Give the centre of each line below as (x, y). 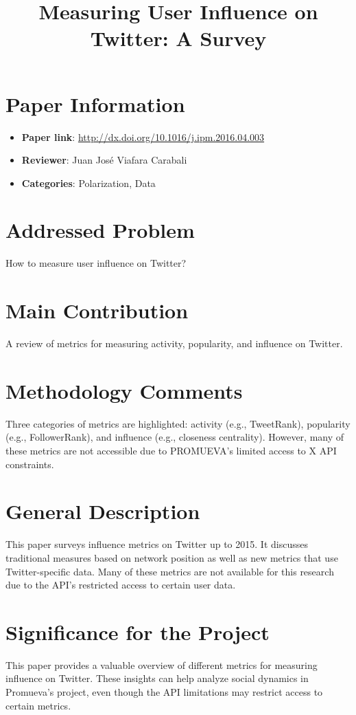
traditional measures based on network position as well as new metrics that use (172, 557)
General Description (103, 511)
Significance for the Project (138, 631)
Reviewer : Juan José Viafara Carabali (104, 160)
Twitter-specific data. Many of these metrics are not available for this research (170, 571)
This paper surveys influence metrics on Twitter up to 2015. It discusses (157, 544)
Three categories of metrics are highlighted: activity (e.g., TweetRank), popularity (178, 423)
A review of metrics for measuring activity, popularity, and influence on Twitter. (174, 343)
